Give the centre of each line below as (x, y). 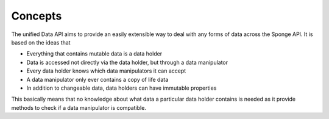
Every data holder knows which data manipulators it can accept (106, 71)
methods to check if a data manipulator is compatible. (79, 107)
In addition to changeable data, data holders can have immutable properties (122, 88)
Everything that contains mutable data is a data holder (94, 54)
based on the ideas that (41, 42)
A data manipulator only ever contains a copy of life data (97, 79)
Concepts (37, 16)
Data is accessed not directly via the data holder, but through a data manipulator (127, 62)
